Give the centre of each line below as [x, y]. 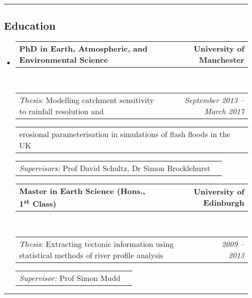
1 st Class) [38, 203]
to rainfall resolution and [61, 111]
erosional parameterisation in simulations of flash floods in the [125, 134]
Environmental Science [63, 60]
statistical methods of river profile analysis [91, 255]
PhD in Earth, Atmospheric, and [83, 49]
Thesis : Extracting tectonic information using [96, 244]
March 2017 [224, 111]
